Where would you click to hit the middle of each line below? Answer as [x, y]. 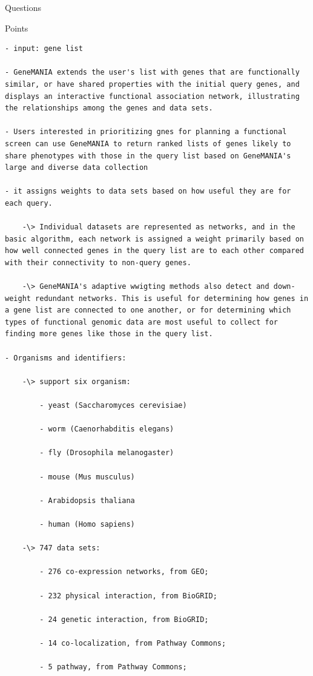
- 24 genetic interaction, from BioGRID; [124, 619]
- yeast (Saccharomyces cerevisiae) [113, 405]
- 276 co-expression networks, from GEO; [124, 572]
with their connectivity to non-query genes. [98, 262]
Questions [23, 7]
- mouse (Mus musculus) [87, 477]
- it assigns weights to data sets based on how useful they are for [148, 191]
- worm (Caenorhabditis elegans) [107, 429]
